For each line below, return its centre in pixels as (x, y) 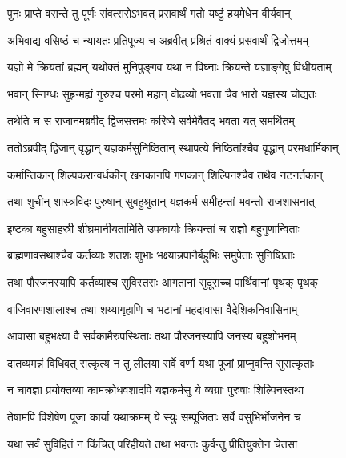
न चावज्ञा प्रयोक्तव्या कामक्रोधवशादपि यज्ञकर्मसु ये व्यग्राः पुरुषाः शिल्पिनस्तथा (156, 390)
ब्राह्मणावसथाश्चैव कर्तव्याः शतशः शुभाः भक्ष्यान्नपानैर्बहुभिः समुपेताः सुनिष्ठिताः (151, 255)
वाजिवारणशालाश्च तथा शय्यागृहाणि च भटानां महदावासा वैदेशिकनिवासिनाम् (153, 309)
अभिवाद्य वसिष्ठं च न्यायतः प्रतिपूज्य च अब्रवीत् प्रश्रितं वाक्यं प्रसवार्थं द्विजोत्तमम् (158, 40)
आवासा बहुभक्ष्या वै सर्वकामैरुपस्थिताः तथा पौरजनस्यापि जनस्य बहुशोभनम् (152, 336)
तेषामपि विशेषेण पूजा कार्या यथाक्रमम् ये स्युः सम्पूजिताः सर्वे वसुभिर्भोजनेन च (154, 416)
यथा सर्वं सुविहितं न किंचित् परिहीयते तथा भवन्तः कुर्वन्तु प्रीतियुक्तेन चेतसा (153, 443)
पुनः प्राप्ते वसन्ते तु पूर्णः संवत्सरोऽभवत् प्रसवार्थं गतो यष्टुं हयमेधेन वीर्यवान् (149, 13)
